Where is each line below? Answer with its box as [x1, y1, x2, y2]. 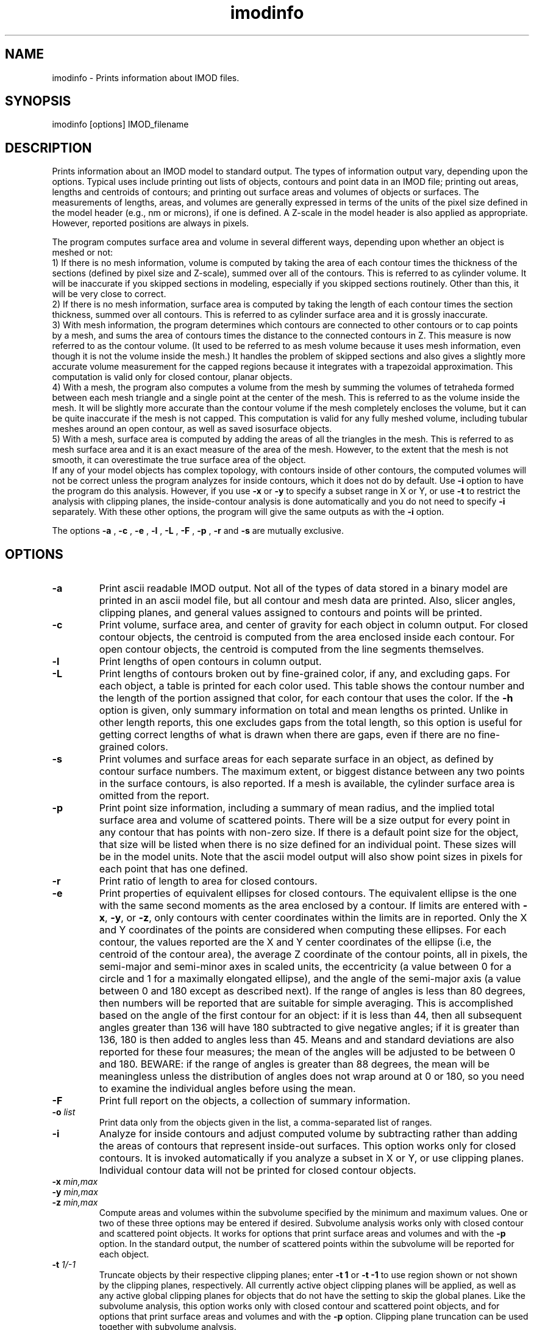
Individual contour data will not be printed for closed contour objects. [99, 1164, 416, 1177]
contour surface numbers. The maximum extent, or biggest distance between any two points [99, 765, 525, 778]
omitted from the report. [99, 789, 210, 802]
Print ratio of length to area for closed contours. [99, 875, 318, 888]
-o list [52, 1107, 76, 1118]
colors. [137, 741, 168, 753]
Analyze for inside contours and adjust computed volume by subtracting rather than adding [99, 1127, 518, 1140]
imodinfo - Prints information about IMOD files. [52, 72, 240, 83]
